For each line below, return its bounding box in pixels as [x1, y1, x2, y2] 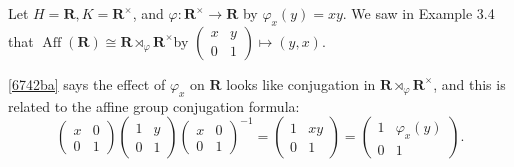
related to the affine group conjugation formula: [8, 95, 300, 116]
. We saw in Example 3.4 [342, 3, 495, 23]
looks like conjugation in [226, 73, 376, 94]
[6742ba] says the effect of [8, 73, 166, 94]
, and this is [433, 73, 506, 94]
